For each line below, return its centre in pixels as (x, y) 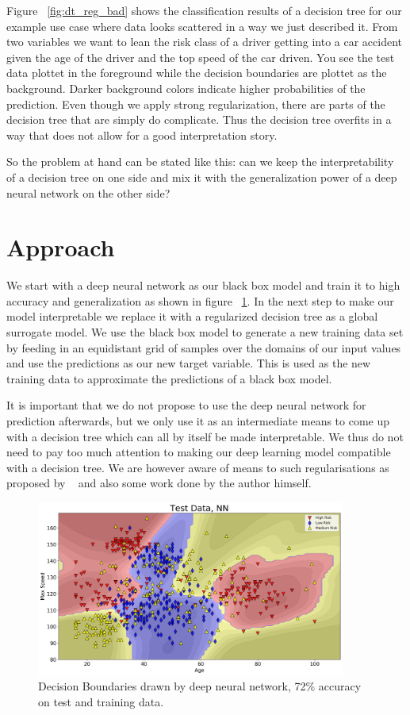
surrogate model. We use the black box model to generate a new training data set (205, 332)
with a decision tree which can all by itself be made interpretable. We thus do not (205, 436)
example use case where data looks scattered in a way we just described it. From (202, 26)
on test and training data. (101, 702)
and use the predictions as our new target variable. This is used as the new (189, 363)
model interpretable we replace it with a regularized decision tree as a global (192, 316)
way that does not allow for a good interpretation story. (142, 135)
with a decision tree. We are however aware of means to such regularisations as (198, 467)
